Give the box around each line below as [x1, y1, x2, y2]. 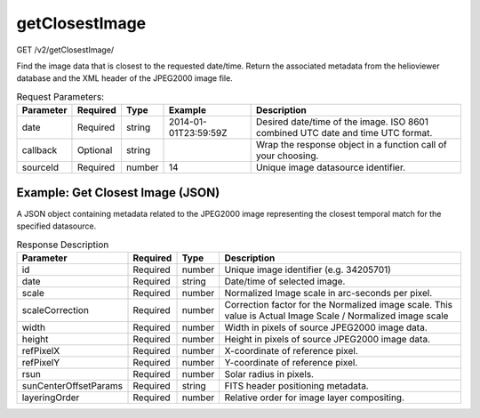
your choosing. [256, 149, 319, 162]
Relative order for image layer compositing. [224, 391, 404, 404]
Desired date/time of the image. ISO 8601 [256, 116, 428, 128]
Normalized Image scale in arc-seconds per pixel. [224, 286, 433, 299]
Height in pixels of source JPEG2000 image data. [224, 333, 431, 345]
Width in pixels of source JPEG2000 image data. [224, 321, 428, 334]
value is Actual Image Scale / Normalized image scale [224, 309, 449, 322]
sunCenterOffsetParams [21, 379, 124, 391]
